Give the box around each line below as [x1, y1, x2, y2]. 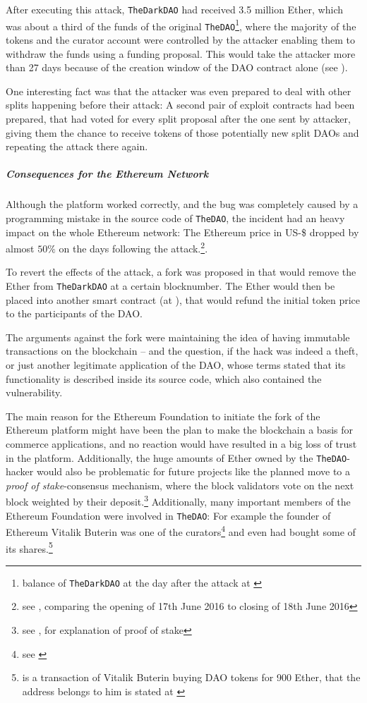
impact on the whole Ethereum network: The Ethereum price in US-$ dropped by [6, 224, 359, 239]
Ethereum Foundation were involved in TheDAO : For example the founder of [6, 508, 331, 522]
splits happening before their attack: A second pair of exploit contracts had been [6, 97, 355, 112]
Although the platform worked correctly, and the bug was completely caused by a [6, 197, 359, 212]
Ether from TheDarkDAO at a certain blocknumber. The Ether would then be [6, 278, 335, 293]
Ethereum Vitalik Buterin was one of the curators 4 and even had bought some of [6, 522, 356, 539]
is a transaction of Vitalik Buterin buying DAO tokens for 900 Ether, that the [22, 670, 361, 685]
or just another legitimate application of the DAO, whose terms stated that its [6, 357, 346, 372]
